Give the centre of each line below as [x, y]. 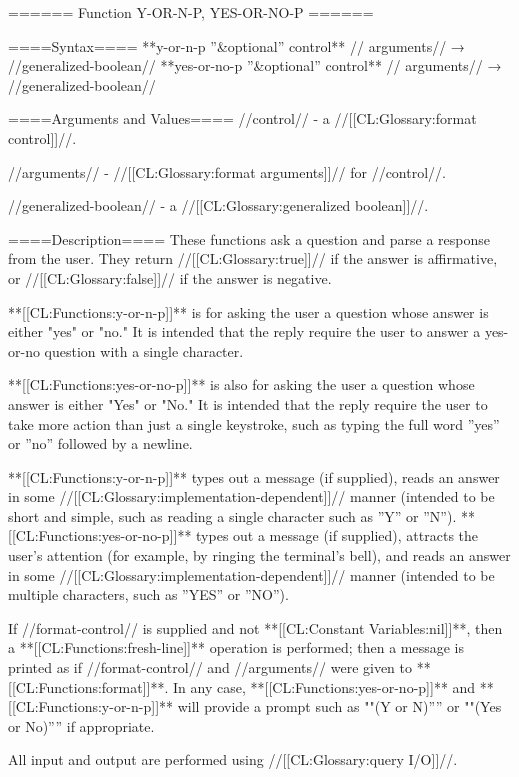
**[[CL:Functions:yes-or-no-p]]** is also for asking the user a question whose [241, 384]
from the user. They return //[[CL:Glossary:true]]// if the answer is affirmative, [253, 258]
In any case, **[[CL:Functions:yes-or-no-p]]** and [324, 686]
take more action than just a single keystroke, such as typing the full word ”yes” [254, 423]
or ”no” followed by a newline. [100, 443]
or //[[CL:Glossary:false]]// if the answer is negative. [170, 277]
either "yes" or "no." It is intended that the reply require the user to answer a [244, 331]
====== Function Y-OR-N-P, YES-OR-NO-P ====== [191, 12]
